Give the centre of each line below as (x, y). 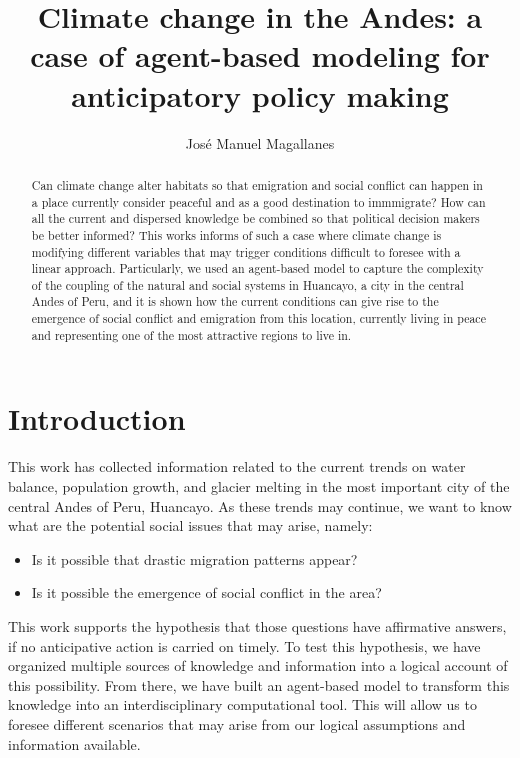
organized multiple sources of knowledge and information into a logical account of (258, 665)
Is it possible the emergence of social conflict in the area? (206, 592)
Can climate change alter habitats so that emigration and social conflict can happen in (257, 184)
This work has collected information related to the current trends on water (237, 466)
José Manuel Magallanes (260, 142)
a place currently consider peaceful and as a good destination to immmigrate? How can (258, 201)
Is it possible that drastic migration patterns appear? (194, 558)
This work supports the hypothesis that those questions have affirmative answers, (257, 625)
